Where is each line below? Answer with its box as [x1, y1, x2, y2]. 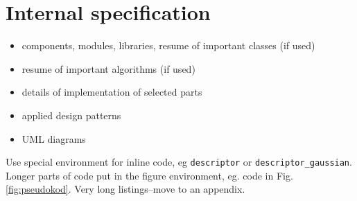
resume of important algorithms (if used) [21, 61, 195, 76]
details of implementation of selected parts [21, 85, 202, 99]
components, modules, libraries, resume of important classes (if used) [21, 38, 315, 53]
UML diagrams [21, 131, 86, 146]
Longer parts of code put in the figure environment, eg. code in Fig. [6, 168, 293, 182]
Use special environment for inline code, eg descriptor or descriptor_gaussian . [6, 155, 352, 169]
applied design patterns [21, 107, 121, 122]
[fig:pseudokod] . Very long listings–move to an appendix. [6, 182, 245, 196]
